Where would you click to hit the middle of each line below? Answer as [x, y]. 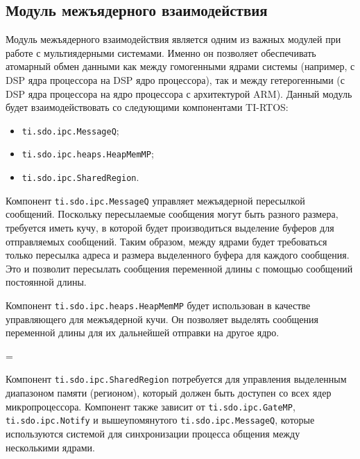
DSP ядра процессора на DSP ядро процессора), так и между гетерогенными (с [175, 79]
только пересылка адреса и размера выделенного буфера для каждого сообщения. [178, 255]
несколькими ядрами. [50, 447]
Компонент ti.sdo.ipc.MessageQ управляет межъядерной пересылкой [155, 200]
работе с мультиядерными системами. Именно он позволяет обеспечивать [161, 52]
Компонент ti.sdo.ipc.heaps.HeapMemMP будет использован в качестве [158, 305]
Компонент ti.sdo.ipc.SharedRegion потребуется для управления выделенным [176, 379]
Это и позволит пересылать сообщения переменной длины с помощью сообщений [179, 268]
